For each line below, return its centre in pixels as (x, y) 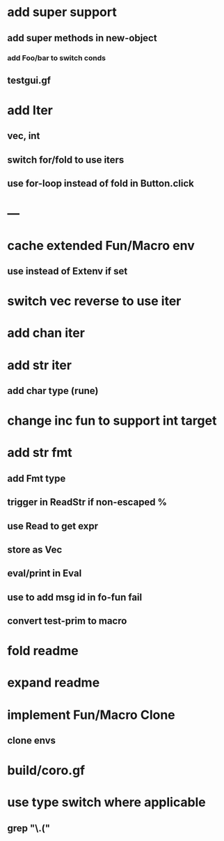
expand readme (54, 683)
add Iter (30, 111)
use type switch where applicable (107, 802)
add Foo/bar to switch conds (57, 58)
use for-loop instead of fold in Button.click (101, 183)
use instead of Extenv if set (67, 271)
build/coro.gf (46, 771)
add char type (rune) (53, 391)
